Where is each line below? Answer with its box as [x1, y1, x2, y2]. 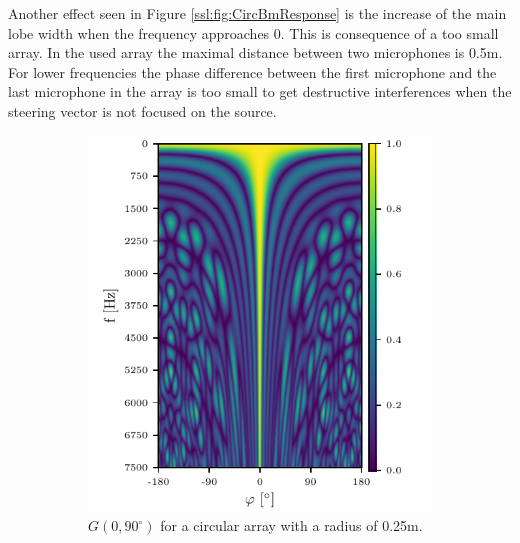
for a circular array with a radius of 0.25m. [160, 515, 423, 536]
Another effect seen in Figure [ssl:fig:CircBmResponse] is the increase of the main [8, 3, 507, 23]
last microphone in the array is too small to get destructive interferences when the [8, 81, 512, 102]
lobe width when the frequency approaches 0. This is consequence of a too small [8, 22, 499, 43]
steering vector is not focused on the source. [8, 100, 277, 121]
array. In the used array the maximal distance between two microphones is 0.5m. [8, 42, 503, 63]
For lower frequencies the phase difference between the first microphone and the [8, 61, 497, 82]
